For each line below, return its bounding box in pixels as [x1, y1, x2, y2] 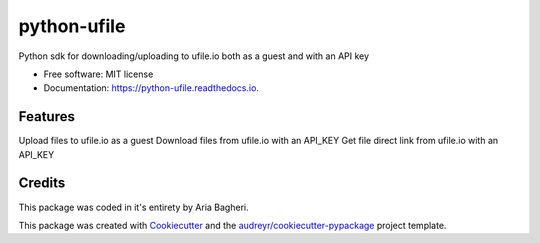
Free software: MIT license [43, 68, 154, 80]
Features [18, 108, 75, 125]
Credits [18, 175, 66, 192]
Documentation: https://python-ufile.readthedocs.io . [43, 82, 260, 94]
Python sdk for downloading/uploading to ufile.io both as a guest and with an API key [18, 50, 370, 62]
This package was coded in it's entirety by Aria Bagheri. [18, 201, 249, 213]
